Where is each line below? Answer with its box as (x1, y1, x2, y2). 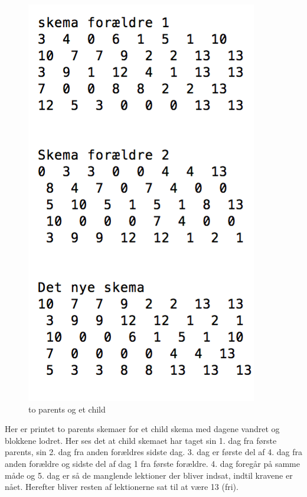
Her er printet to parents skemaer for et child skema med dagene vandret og (5, 423, 280, 435)
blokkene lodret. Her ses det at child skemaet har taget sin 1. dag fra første (5, 434, 277, 446)
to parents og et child (28, 403, 106, 415)
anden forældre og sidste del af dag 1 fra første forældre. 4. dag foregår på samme (5, 457, 300, 469)
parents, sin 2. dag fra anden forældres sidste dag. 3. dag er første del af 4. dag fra (5, 446, 302, 458)
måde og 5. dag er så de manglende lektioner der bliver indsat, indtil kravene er (5, 469, 293, 481)
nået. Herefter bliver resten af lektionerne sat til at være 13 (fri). (5, 480, 239, 493)
